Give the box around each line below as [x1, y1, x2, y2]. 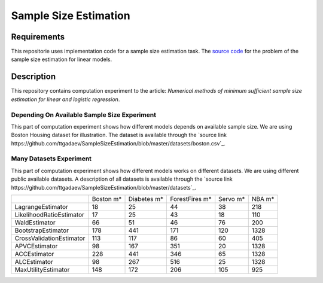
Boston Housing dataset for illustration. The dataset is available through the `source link [11, 132, 227, 139]
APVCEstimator [14, 242, 58, 250]
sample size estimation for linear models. [11, 56, 112, 63]
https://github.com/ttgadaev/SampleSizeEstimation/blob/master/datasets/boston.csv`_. [11, 139, 226, 147]
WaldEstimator [14, 218, 56, 227]
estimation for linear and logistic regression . [11, 96, 120, 103]
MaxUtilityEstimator [14, 265, 70, 273]
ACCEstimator [14, 249, 54, 258]
